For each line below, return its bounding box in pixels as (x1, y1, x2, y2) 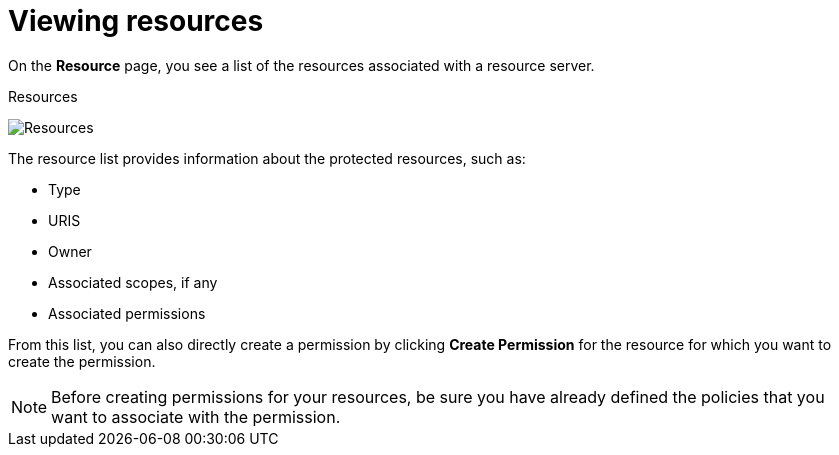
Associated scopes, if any (48, 273, 218, 291)
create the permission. (8, 352, 156, 370)
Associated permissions (48, 304, 206, 322)
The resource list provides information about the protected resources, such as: (8, 149, 526, 167)
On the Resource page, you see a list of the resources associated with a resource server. (8, 56, 595, 74)
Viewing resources (8, 4, 264, 38)
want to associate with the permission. (51, 406, 341, 427)
